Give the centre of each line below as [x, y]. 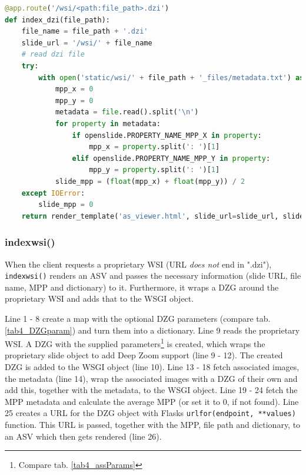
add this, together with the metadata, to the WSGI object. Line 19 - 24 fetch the [151, 390]
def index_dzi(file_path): [57, 20]
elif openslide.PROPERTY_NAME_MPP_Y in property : [171, 158]
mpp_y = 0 [74, 100]
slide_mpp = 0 [66, 205]
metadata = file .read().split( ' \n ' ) [127, 112]
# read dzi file [53, 55]
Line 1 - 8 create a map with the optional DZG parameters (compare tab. [138, 318]
